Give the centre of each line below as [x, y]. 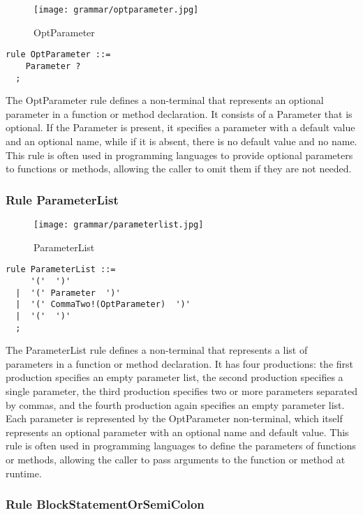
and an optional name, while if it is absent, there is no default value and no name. [181, 141]
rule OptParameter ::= [58, 55]
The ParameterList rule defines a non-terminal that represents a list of [157, 350]
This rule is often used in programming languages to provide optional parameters [179, 155]
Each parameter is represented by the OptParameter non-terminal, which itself [174, 418]
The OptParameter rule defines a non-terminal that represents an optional [165, 100]
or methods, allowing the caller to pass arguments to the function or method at [176, 459]
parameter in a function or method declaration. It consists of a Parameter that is [179, 113]
